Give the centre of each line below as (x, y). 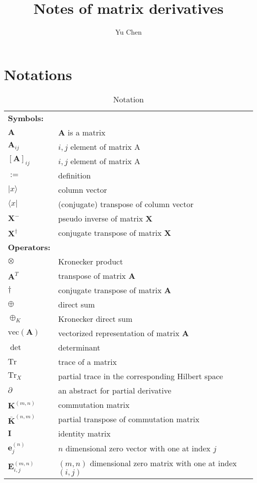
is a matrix (87, 132)
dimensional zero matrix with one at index (163, 463)
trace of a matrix (87, 361)
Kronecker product (90, 261)
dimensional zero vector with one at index (138, 448)
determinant (79, 347)
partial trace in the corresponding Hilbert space (141, 376)
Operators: (29, 247)
